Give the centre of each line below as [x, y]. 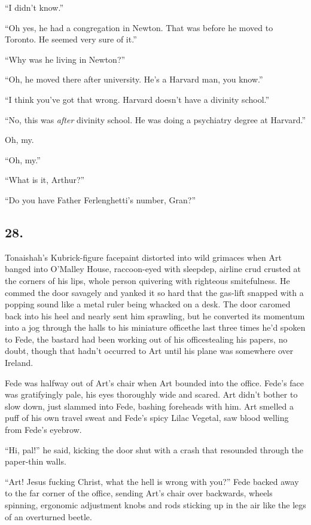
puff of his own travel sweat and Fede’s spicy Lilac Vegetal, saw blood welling [147, 418]
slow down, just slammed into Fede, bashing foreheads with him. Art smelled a [149, 406]
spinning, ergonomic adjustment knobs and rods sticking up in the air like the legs [155, 505]
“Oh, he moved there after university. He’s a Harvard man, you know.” [134, 79]
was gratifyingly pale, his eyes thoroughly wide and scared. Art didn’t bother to [151, 394]
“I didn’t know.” [34, 7]
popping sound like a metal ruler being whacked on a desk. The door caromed [148, 304]
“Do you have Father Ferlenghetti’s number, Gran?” [100, 199]
